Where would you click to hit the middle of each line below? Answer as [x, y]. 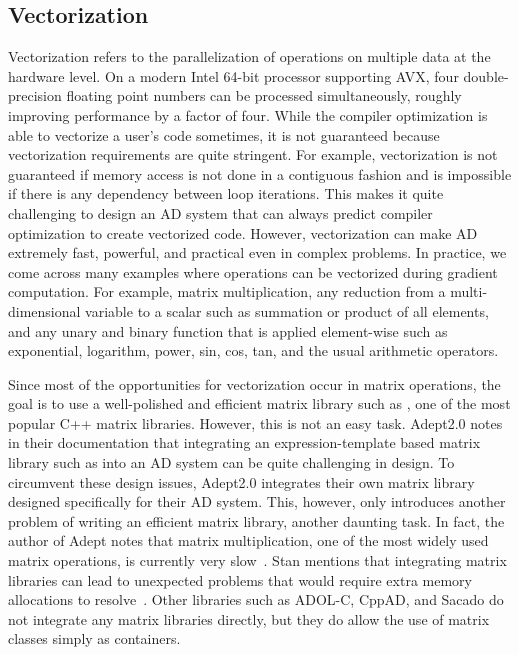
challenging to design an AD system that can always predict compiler [220, 212]
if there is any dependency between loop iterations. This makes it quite [226, 193]
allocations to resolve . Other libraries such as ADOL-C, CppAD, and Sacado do [256, 599]
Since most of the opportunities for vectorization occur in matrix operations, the [254, 383]
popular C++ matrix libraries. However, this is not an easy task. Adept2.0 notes [255, 422]
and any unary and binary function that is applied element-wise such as [228, 330]
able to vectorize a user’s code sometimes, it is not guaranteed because [224, 134]
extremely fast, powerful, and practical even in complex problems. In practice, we [257, 252]
